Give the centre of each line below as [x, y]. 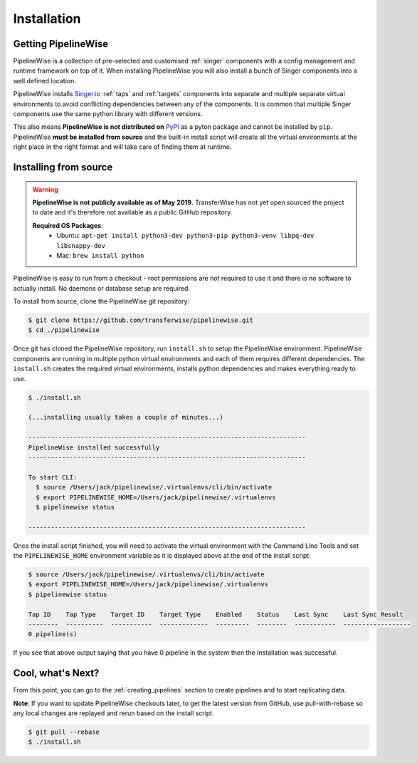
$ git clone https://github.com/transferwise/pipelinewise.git [141, 320]
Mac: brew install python [100, 255]
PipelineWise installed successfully [94, 447]
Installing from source [63, 167]
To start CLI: [53, 477]
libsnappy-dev [81, 245]
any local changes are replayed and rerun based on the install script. [114, 713]
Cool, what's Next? [56, 673]
